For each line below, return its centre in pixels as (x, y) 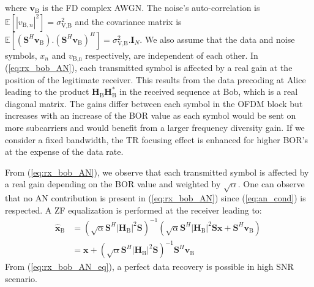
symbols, (21, 55)
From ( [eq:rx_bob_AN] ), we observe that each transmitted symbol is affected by (157, 172)
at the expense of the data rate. (64, 151)
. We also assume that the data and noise (217, 39)
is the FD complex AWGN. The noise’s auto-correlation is (151, 7)
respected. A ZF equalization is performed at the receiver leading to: (133, 210)
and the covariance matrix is (128, 21)
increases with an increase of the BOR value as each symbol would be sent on (151, 115)
